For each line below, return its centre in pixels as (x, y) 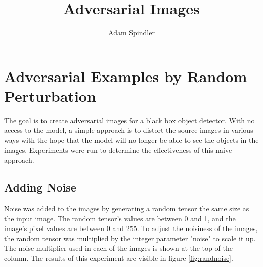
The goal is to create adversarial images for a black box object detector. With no (129, 120)
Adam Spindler (131, 33)
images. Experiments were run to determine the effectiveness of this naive (118, 150)
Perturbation (50, 96)
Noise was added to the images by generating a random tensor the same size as (127, 208)
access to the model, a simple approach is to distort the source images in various (129, 130)
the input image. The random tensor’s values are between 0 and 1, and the (120, 218)
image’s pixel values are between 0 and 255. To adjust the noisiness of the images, (131, 228)
